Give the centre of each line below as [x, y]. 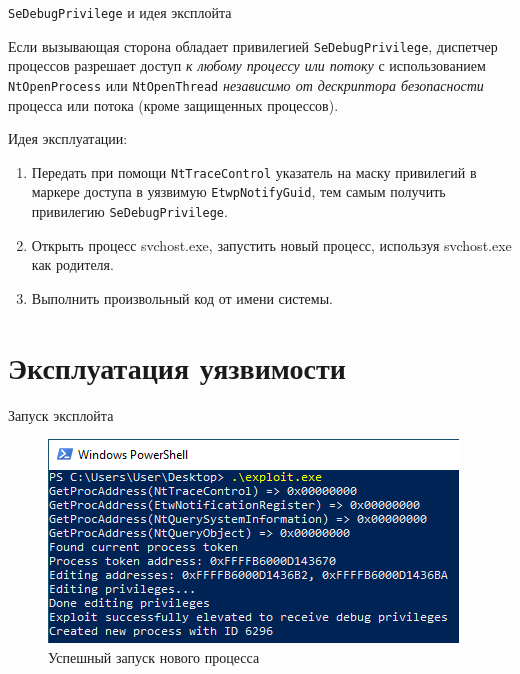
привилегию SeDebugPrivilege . [129, 211]
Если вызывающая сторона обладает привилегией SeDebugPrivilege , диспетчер [253, 45]
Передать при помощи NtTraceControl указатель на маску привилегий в [254, 171]
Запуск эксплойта [61, 414]
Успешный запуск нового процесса [154, 656]
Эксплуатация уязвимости [177, 366]
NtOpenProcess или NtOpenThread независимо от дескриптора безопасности [246, 84]
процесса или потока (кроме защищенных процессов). [173, 104]
